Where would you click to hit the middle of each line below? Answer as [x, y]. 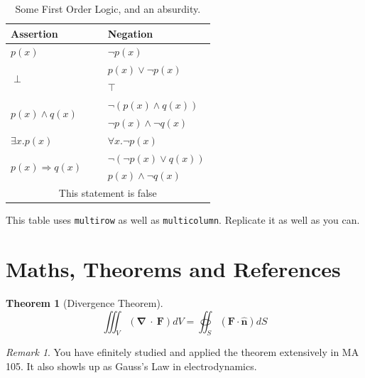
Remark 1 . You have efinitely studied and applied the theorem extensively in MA [182, 352]
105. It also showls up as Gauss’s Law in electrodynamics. [131, 366]
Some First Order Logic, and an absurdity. [108, 9]
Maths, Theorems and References [173, 269]
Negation [130, 33]
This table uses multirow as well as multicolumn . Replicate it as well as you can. [183, 220]
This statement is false [108, 193]
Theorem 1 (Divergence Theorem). [85, 303]
